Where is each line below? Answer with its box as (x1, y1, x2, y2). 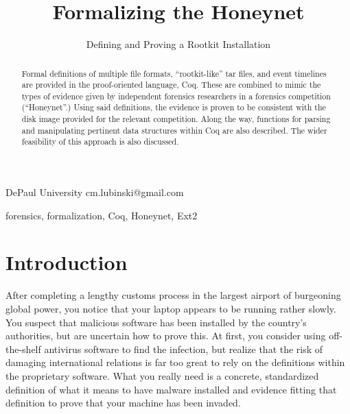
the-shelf (5, 341, 41, 356)
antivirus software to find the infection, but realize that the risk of (44, 341, 323, 356)
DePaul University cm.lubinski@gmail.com (5, 185, 184, 199)
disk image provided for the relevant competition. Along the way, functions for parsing (21, 113, 331, 125)
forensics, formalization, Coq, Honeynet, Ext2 (5, 208, 198, 222)
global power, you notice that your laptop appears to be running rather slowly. (5, 302, 336, 316)
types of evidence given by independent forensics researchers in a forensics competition (21, 90, 331, 101)
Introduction (5, 248, 128, 276)
